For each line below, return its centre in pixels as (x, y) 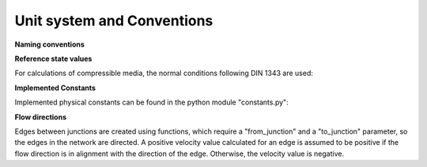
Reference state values (53, 59)
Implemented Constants (55, 88)
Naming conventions (49, 44)
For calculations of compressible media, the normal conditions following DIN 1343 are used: (164, 73)
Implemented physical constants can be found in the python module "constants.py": (151, 102)
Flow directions (41, 117)
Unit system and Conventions (114, 21)
